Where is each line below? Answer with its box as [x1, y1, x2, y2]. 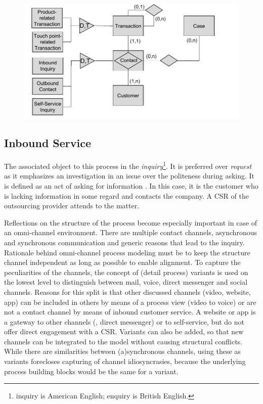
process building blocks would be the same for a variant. [4, 366, 179, 376]
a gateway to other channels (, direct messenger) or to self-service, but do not [4, 316, 244, 327]
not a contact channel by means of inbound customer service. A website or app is [4, 306, 256, 317]
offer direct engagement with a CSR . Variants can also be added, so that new [4, 326, 244, 337]
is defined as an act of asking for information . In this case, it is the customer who [4, 180, 258, 191]
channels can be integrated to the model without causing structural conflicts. [4, 336, 242, 346]
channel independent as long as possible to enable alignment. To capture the [4, 257, 241, 267]
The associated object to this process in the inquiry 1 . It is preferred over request [4, 159, 252, 171]
